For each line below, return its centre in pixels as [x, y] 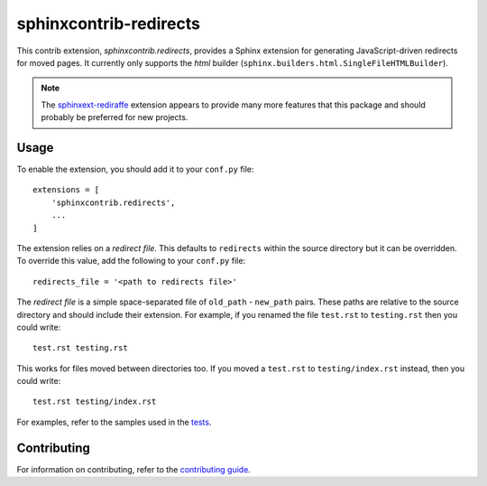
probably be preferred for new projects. [115, 117]
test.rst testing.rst [80, 348]
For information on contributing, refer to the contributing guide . [134, 469]
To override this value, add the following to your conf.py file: [131, 261]
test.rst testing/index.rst [95, 402]
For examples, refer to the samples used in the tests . [114, 422]
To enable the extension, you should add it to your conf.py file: [135, 169]
